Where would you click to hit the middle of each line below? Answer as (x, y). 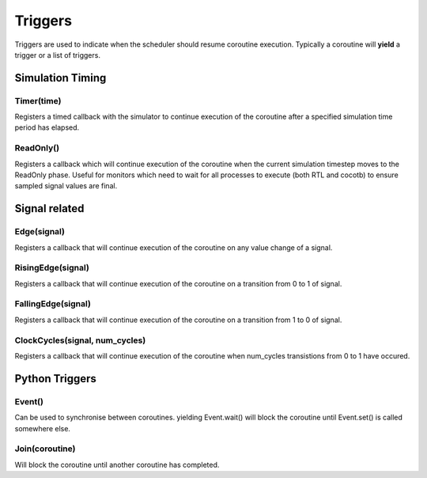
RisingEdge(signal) (52, 267)
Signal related (49, 209)
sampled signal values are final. (66, 186)
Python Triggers (55, 379)
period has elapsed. (47, 127)
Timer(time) (38, 101)
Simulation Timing (60, 78)
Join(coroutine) (45, 449)
